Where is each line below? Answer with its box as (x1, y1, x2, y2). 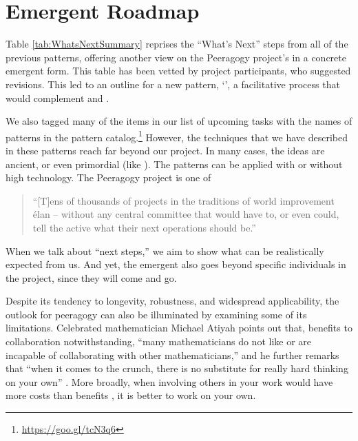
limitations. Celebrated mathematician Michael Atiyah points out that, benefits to (6, 320, 352, 335)
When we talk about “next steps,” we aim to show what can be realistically (6, 243, 324, 258)
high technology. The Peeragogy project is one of (6, 170, 211, 185)
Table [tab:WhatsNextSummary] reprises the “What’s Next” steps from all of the (6, 37, 348, 51)
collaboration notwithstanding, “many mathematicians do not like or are (6, 334, 312, 349)
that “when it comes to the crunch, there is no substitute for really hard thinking (6, 361, 348, 376)
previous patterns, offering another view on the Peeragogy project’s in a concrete (6, 50, 346, 64)
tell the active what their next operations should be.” (32, 220, 256, 234)
